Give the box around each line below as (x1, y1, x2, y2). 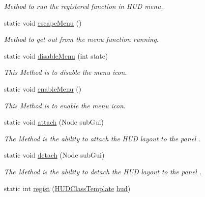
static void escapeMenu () (4, 17, 82, 28)
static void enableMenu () (4, 83, 82, 94)
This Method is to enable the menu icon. (4, 100, 126, 110)
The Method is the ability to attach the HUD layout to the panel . (4, 133, 201, 143)
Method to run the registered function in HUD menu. (4, 1, 163, 11)
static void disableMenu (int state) (4, 50, 108, 61)
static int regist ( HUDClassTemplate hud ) (4, 183, 131, 193)
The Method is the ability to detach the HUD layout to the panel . (4, 166, 202, 176)
